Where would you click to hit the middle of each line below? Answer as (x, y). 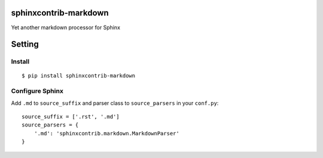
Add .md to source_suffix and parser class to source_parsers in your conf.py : (115, 103)
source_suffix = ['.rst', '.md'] (71, 117)
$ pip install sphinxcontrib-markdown (79, 76)
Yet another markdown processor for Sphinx (66, 27)
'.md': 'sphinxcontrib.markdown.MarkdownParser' (106, 133)
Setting (25, 44)
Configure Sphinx (37, 91)
